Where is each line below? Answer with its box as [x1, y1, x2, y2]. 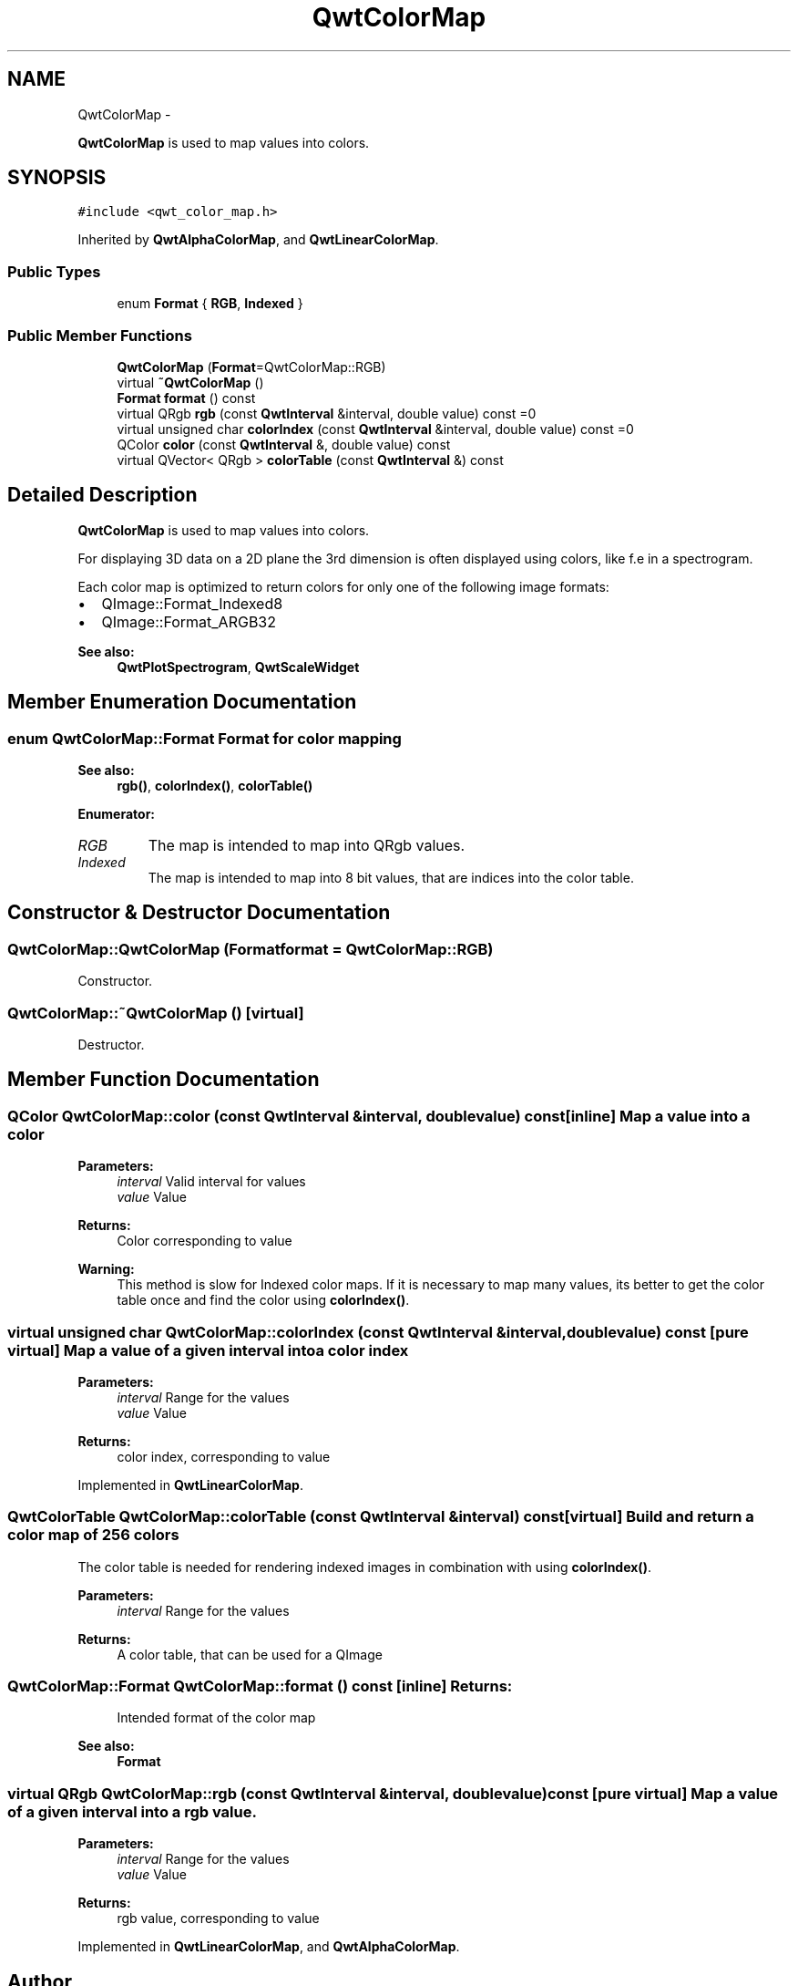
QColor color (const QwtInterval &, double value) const [117, 436, 451, 452]
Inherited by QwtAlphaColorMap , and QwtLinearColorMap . [77, 232, 439, 248]
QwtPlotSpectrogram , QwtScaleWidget [117, 658, 360, 675]
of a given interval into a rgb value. [7, 1802, 257, 1821]
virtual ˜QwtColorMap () [117, 374, 264, 390]
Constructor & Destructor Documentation [7, 901, 391, 925]
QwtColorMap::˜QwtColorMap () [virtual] [7, 1003, 304, 1022]
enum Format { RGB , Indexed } [117, 295, 303, 312]
